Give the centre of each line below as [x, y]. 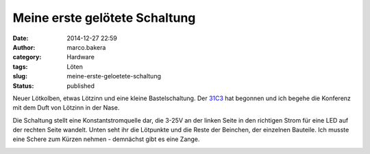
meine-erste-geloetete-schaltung [114, 76]
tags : [20, 66]
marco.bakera [86, 47]
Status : [23, 86]
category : [27, 57]
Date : [21, 38]
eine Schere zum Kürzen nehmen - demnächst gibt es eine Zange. [106, 139]
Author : [24, 47]
